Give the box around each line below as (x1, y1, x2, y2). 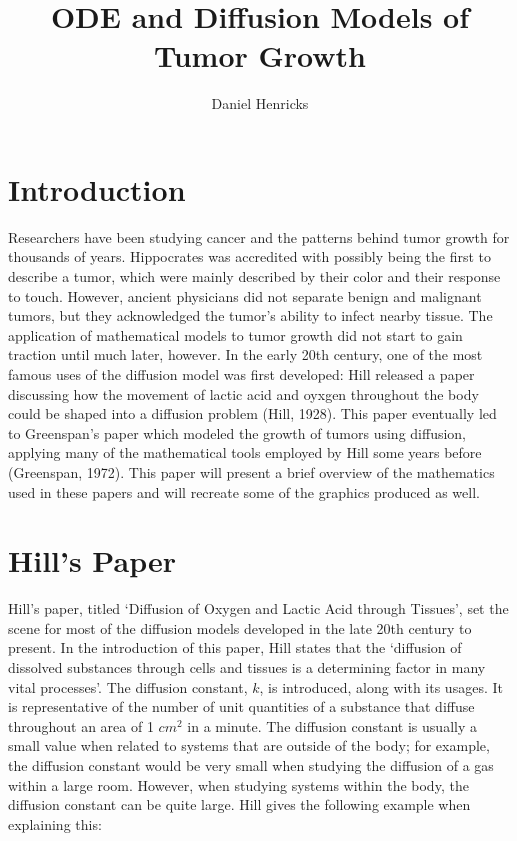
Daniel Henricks (211, 93, 309, 114)
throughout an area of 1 (8, 715, 154, 736)
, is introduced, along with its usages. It (259, 676, 503, 697)
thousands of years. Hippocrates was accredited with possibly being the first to (8, 246, 491, 267)
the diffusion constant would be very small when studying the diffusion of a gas (8, 755, 494, 776)
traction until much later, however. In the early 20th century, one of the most (8, 344, 483, 365)
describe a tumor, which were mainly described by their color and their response (8, 266, 501, 287)
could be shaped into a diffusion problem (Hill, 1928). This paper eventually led (8, 403, 497, 424)
